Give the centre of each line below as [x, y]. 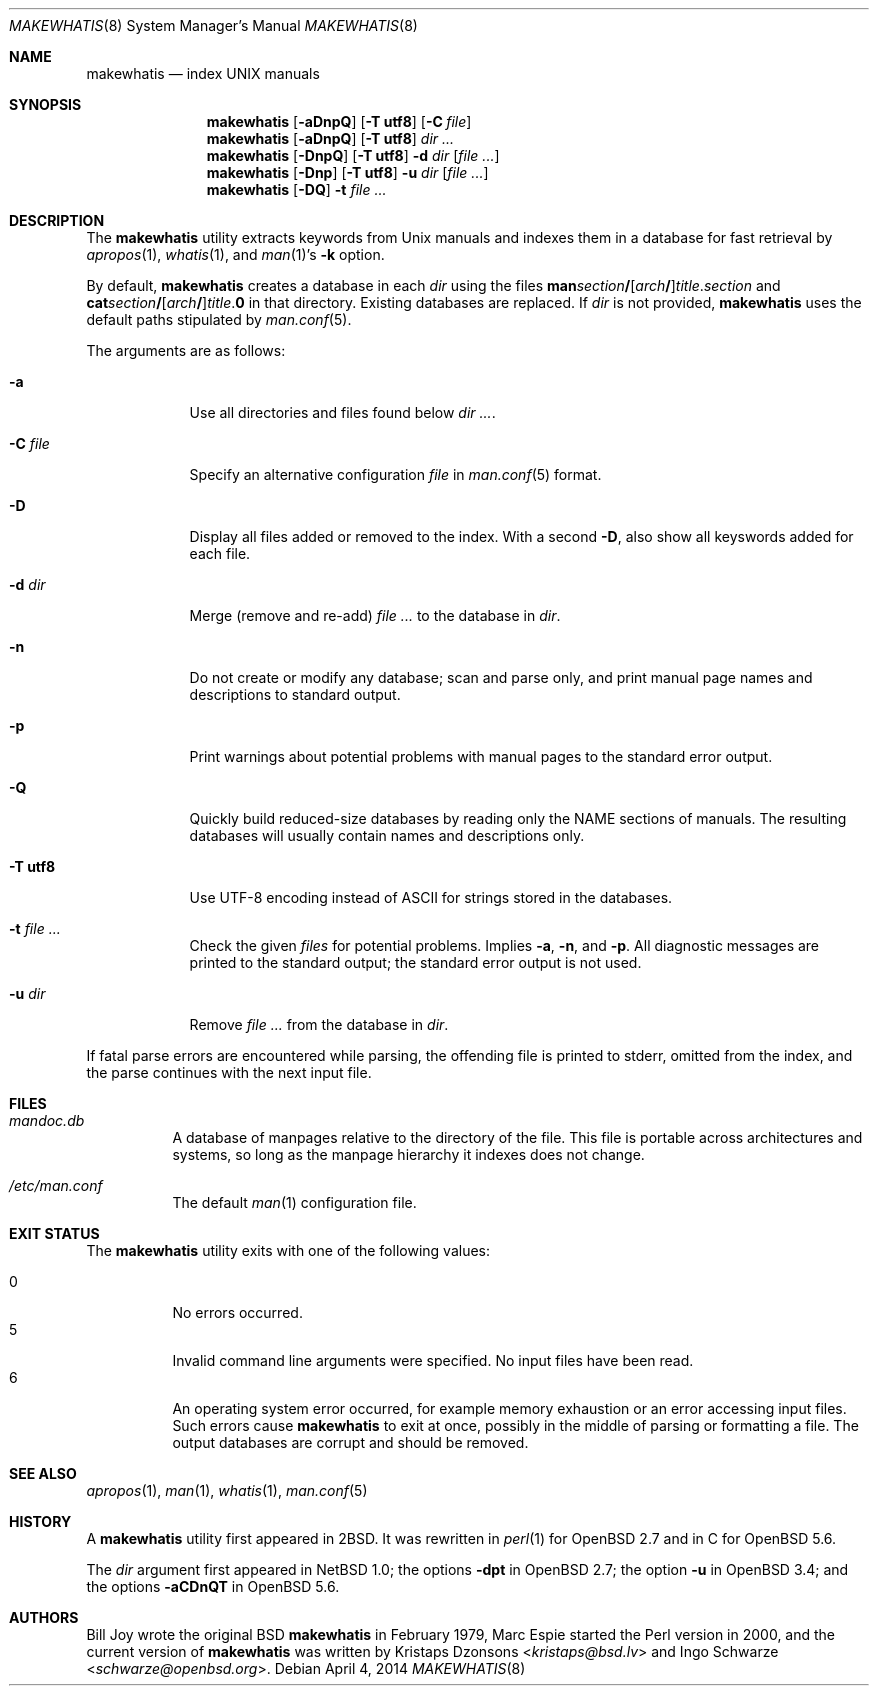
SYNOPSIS [45, 104]
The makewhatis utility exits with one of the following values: [288, 1250]
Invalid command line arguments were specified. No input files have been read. [433, 1360]
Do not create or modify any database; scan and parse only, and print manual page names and [501, 677]
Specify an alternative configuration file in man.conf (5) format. [395, 474]
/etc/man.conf [56, 1185]
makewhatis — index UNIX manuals [203, 73]
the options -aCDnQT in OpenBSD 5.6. [213, 1586]
